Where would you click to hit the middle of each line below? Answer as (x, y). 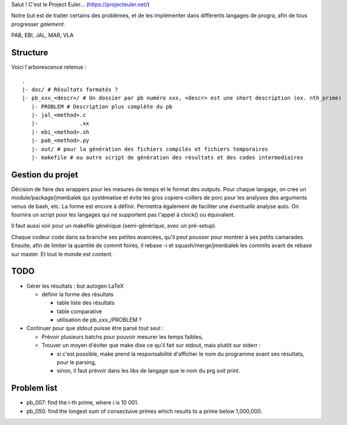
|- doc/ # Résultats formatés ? (70, 89)
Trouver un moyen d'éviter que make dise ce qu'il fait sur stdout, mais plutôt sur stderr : (151, 345)
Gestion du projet (45, 175)
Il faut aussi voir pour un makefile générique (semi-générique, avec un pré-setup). (114, 226)
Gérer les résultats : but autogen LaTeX (75, 286)
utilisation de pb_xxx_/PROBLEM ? (99, 320)
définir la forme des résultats (78, 294)
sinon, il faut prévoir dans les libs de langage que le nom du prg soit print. (149, 371)
